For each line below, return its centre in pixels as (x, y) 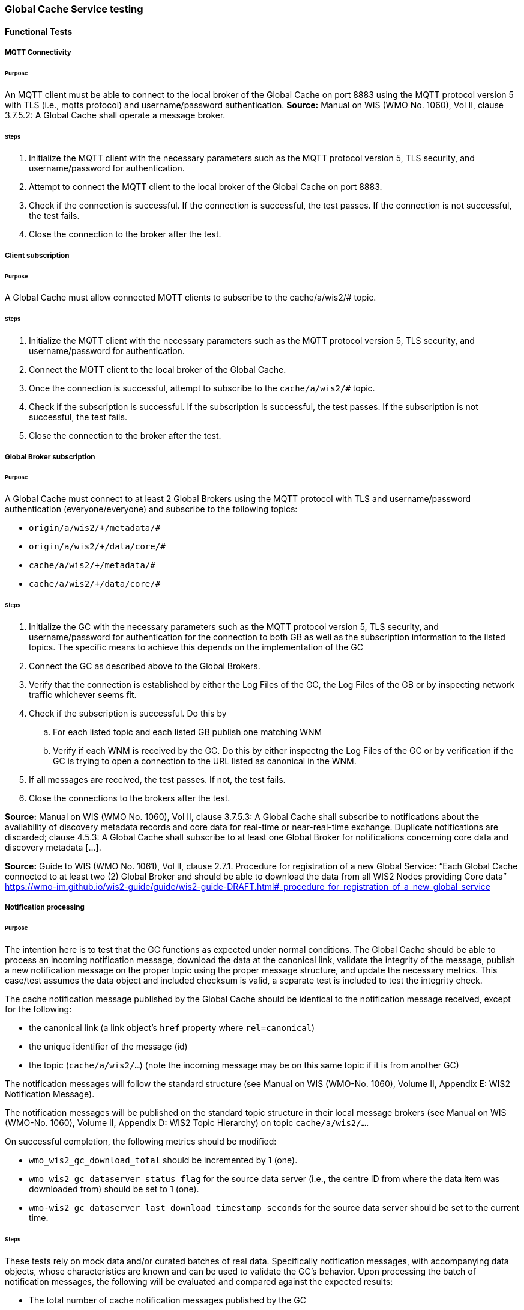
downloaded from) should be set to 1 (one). (114, 1189)
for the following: (38, 1009)
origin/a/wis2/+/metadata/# (95, 528)
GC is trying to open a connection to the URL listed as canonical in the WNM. (205, 761)
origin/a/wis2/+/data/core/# (97, 547)
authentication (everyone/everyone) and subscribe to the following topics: (151, 509)
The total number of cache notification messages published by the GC (167, 1300)
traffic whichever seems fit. (83, 694)
